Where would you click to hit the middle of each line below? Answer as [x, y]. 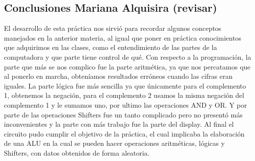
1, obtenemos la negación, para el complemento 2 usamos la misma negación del [124, 95]
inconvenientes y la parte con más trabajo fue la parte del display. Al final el [119, 124]
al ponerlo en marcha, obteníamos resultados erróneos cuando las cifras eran [118, 76]
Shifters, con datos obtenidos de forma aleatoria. [77, 152]
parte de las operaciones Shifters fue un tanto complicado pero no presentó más [123, 114]
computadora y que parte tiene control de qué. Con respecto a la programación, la [127, 57]
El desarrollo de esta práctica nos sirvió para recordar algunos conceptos [113, 28]
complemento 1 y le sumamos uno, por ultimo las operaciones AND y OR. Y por [126, 104]
